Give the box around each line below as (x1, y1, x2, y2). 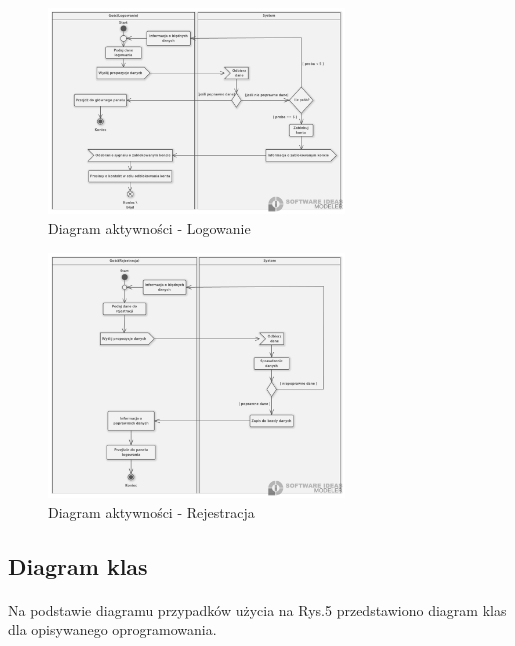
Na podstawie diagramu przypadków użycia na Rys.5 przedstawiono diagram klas (8, 599, 507, 620)
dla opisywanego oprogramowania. (8, 619, 217, 640)
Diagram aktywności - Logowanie (48, 217, 251, 238)
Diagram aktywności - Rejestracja (48, 501, 255, 522)
